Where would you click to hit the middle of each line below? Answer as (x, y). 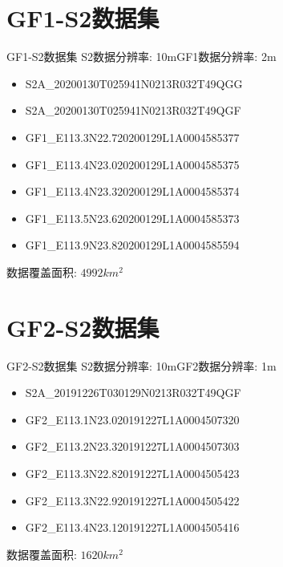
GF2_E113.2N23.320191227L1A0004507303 (132, 446)
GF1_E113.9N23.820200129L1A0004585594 (132, 245)
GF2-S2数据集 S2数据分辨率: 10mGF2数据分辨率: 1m (141, 365)
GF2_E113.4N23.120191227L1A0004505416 (132, 527)
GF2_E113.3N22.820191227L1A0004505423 (132, 473)
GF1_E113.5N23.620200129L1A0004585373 (132, 218)
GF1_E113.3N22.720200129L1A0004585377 (132, 137)
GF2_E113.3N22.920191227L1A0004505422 (132, 500)
